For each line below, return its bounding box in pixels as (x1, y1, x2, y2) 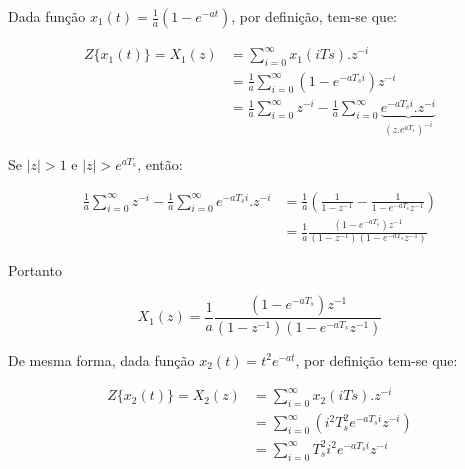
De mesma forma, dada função (8, 349, 195, 370)
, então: (137, 154, 183, 175)
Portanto (8, 260, 62, 281)
